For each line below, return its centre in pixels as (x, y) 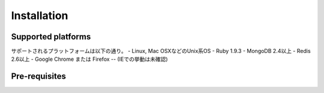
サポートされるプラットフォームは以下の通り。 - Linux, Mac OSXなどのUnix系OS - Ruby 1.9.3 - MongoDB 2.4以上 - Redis (161, 51)
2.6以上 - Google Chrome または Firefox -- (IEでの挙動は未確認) (89, 59)
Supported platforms (51, 37)
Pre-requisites (38, 77)
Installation (40, 15)
